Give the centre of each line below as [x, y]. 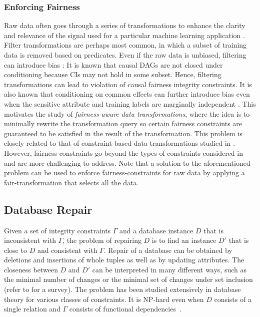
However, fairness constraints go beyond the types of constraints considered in [123, 152]
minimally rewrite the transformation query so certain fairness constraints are [123, 123]
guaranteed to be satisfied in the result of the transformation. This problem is [123, 133]
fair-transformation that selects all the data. [71, 182]
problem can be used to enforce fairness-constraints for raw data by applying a [124, 173]
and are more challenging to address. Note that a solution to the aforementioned [127, 163]
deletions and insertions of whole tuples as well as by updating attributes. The [124, 260]
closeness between [31, 269]
